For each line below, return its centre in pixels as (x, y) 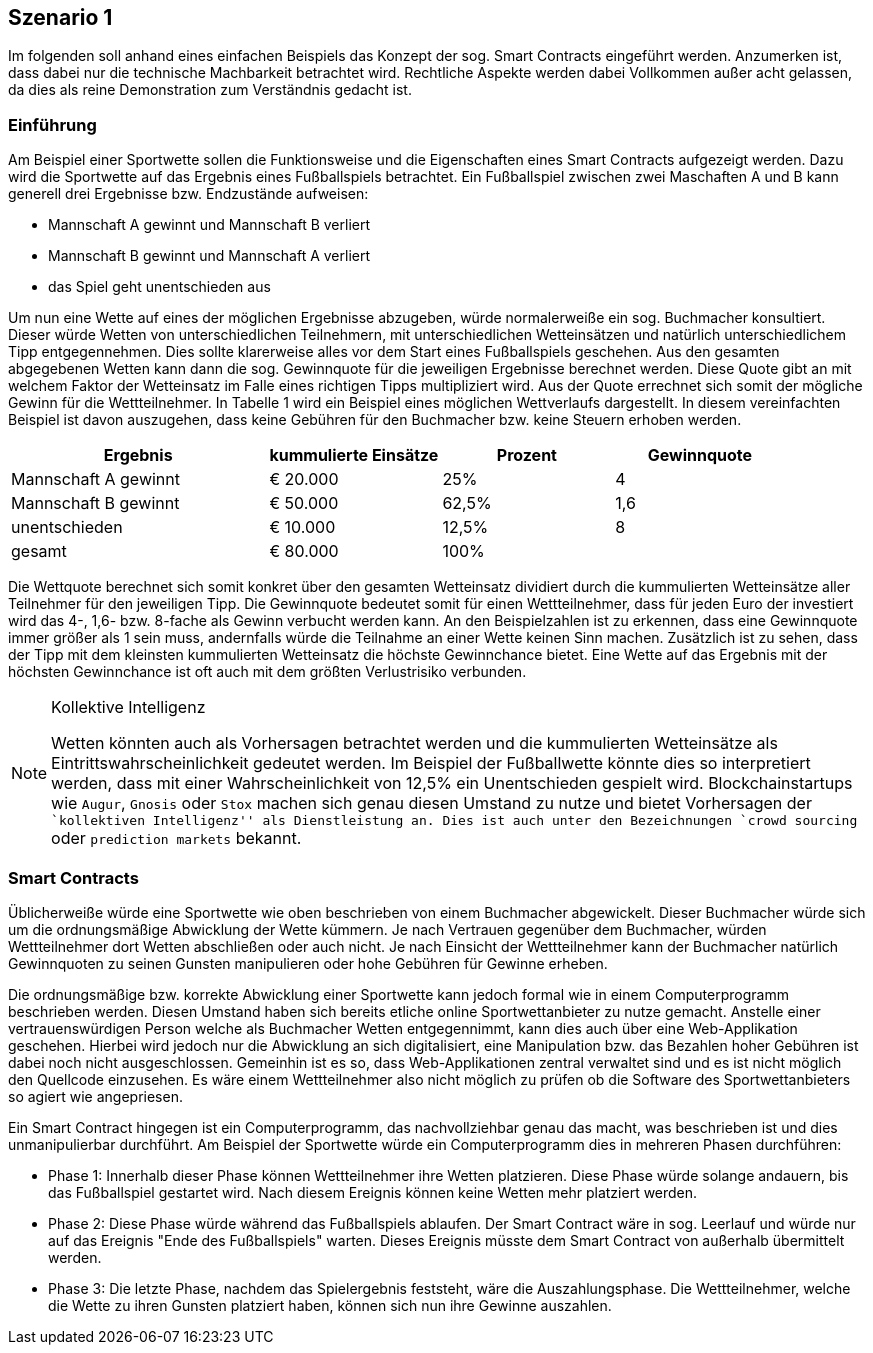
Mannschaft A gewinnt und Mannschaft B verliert (209, 225)
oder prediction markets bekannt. (176, 838)
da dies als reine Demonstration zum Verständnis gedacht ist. (210, 90)
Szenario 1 (60, 17)
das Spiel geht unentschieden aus (159, 287)
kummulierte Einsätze (354, 455)
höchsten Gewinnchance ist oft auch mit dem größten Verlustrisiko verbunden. (267, 672)
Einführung (52, 124)
